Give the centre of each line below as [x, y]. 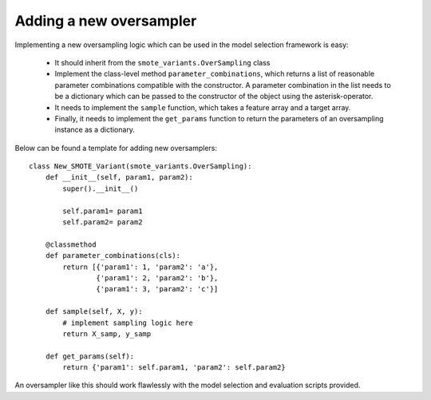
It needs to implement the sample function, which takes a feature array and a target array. [203, 107]
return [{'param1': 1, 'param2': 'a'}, [140, 267]
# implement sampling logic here [128, 323]
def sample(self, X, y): [94, 312]
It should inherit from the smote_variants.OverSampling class [162, 62]
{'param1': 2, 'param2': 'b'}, [157, 278]
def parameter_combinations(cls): [113, 256]
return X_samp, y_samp [107, 334]
